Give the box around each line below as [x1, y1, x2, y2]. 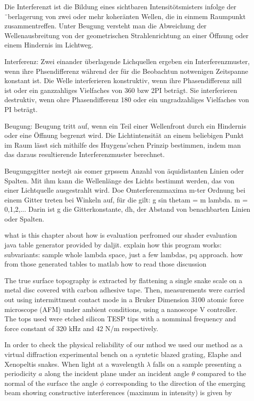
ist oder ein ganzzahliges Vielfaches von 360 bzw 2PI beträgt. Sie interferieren [4, 85, 237, 95]
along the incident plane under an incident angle [44, 368, 190, 379]
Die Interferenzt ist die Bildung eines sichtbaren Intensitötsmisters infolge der [4, 1, 236, 11]
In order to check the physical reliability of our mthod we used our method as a [4, 339, 243, 350]
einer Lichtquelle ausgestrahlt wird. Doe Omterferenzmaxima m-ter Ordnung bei [4, 185, 246, 195]
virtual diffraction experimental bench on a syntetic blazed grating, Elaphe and [4, 349, 242, 359]
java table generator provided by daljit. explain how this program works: [4, 240, 222, 250]
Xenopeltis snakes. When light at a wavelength [4, 358, 145, 369]
